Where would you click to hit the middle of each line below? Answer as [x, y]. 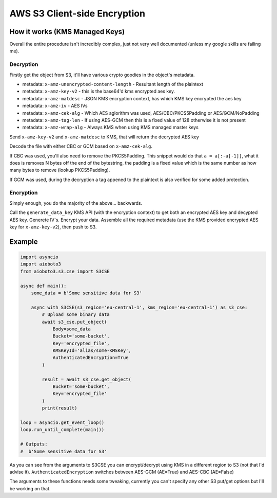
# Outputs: [34, 444]
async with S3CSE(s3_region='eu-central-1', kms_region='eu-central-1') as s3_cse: [139, 307]
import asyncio [39, 257]
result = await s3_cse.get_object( [87, 379]
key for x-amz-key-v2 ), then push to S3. [53, 227]
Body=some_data [72, 329]
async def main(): [43, 286]
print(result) [60, 408]
